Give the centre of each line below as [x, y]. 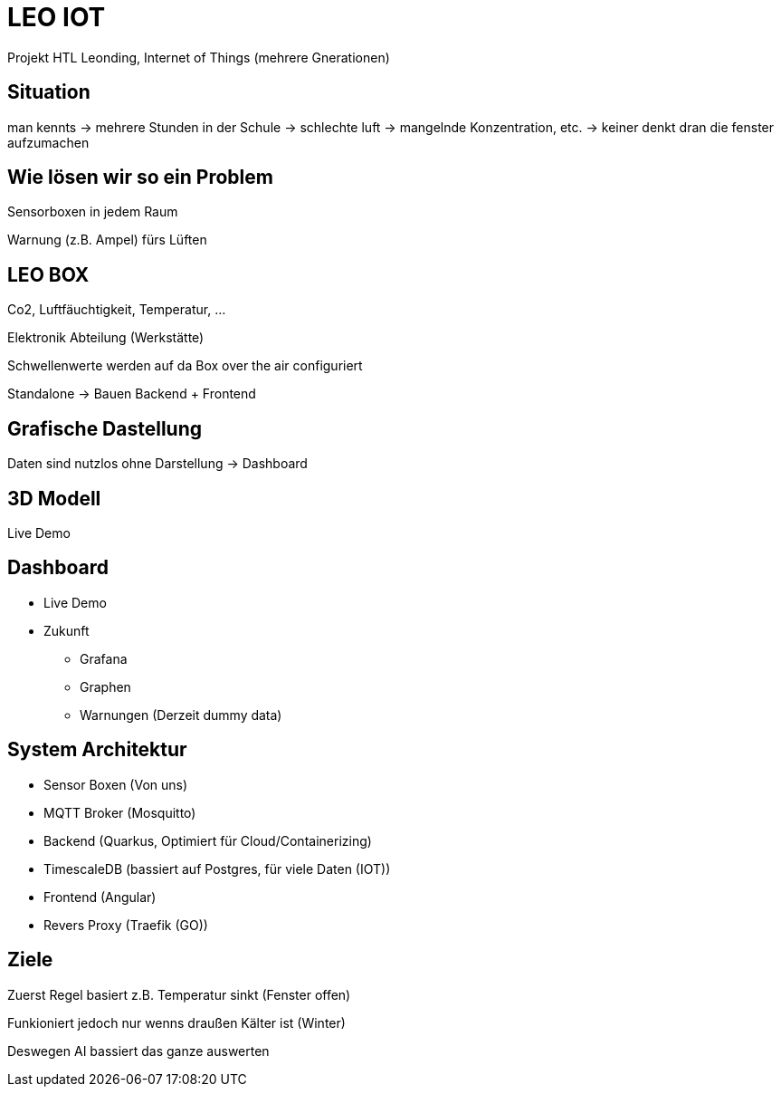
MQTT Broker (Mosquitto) [120, 812]
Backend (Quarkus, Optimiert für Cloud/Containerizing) [208, 840]
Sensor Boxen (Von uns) [116, 784]
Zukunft [67, 630]
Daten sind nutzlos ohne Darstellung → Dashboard [157, 464]
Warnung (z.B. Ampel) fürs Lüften [107, 240]
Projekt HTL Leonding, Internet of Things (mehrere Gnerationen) [199, 57]
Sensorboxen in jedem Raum [93, 212]
